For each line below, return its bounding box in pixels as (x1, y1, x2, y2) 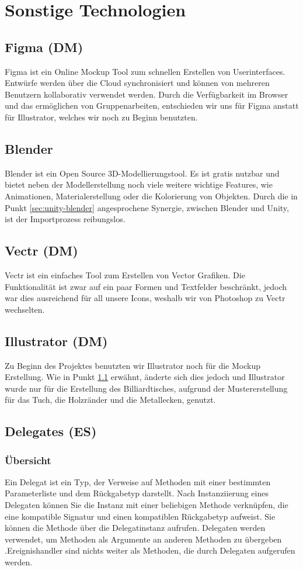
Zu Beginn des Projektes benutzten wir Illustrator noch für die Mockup (5, 359, 260, 371)
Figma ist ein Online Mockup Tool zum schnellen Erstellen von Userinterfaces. (5, 65, 285, 77)
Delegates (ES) (5, 422, 97, 440)
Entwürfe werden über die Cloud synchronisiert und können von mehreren (5, 77, 270, 89)
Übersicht (5, 452, 51, 467)
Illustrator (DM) (5, 331, 108, 350)
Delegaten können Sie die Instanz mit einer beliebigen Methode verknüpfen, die (5, 499, 288, 511)
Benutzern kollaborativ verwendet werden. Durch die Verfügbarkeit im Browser (5, 88, 288, 100)
